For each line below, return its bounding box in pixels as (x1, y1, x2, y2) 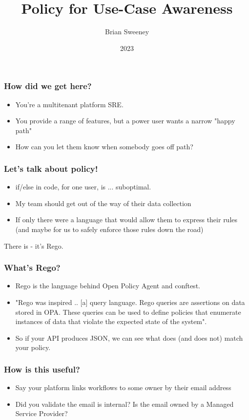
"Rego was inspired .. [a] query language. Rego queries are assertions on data (15, 297, 245, 307)
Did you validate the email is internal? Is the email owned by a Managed (15, 398, 234, 409)
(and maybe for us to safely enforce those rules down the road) (15, 224, 204, 234)
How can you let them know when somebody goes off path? (15, 141, 193, 152)
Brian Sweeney (104, 26, 149, 37)
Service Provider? (15, 408, 68, 419)
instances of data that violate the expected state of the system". (15, 316, 207, 327)
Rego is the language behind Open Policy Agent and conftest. (15, 280, 200, 291)
